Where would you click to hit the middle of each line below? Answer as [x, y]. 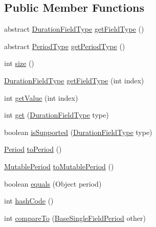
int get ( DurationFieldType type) [57, 115]
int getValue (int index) [41, 97]
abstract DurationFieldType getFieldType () [74, 29]
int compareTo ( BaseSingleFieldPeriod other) [75, 218]
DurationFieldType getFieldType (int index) [74, 80]
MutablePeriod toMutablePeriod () [59, 166]
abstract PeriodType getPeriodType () [65, 46]
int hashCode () [29, 201]
